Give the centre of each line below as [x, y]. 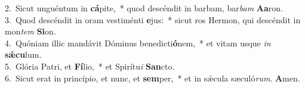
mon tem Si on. [30, 31]
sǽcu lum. [23, 54]
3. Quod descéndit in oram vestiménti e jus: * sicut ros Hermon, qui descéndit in [153, 19]
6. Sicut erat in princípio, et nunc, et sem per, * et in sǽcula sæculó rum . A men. [152, 78]
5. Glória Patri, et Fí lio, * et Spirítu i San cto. [90, 66]
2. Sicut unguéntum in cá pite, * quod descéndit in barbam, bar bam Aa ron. [144, 8]
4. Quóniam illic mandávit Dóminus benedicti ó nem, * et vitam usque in [138, 43]
